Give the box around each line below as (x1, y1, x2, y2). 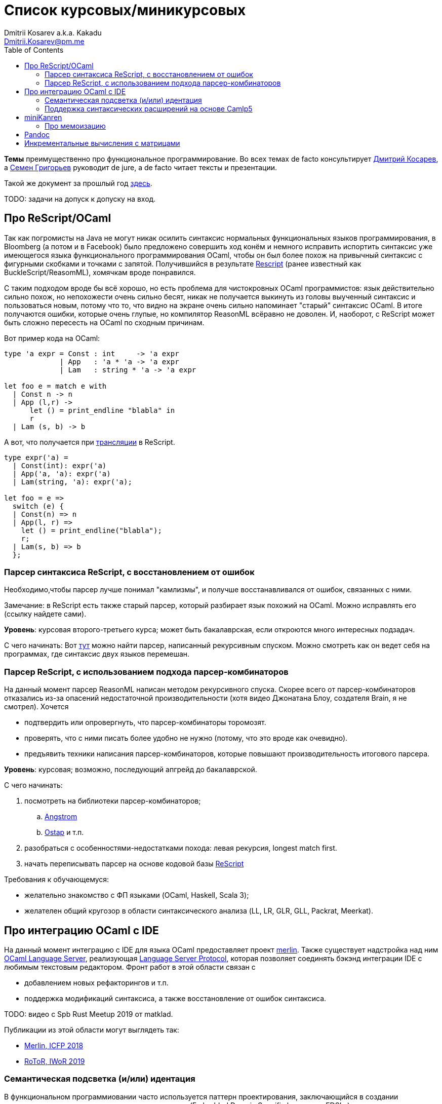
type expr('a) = (4, 453, 68, 462)
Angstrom (45, 812, 77, 821)
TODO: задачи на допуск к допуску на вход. (4, 194, 156, 203)
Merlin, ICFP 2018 (24, 1041, 84, 1050)
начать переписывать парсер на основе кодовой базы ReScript (24, 859, 244, 868)
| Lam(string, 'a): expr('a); (12, 477, 132, 486)
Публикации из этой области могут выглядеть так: (4, 1025, 179, 1034)
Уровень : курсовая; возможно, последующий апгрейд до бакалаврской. (4, 765, 257, 774)
